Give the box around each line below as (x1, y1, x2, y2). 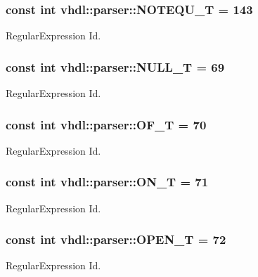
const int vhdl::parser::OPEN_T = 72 (6, 231, 226, 248)
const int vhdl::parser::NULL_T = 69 (6, 58, 225, 75)
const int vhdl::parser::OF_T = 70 (6, 115, 207, 133)
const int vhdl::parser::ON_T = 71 (6, 173, 209, 191)
